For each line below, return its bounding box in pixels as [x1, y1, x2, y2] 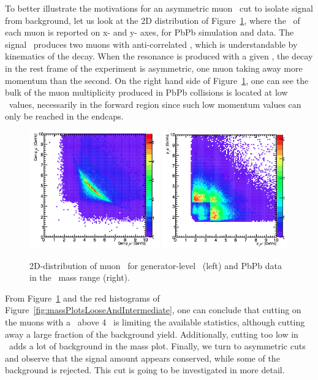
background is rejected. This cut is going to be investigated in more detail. [5, 363, 285, 376]
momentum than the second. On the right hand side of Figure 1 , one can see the [5, 74, 309, 86]
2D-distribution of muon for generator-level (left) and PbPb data [29, 259, 282, 272]
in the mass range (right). [29, 271, 130, 284]
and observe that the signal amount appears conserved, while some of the [5, 351, 280, 364]
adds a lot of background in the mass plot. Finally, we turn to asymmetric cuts [9, 340, 306, 352]
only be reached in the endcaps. [5, 110, 124, 123]
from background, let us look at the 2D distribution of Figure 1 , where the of [5, 13, 300, 26]
